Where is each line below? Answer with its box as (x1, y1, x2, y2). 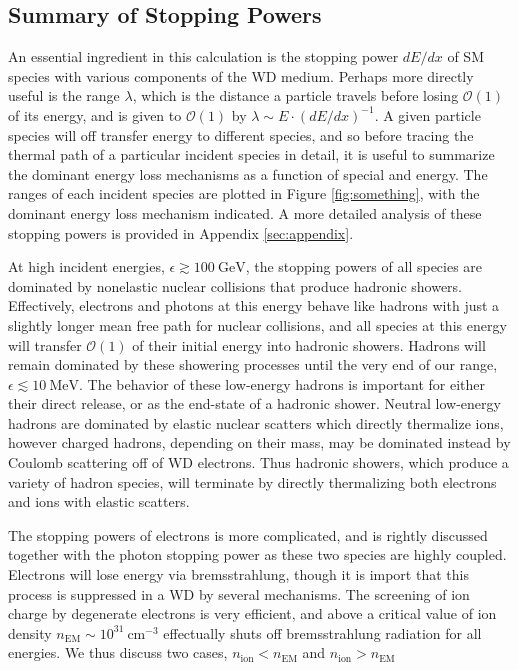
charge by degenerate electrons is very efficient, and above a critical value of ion (8, 603, 497, 624)
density (8, 622, 52, 643)
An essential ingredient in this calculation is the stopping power (8, 46, 399, 67)
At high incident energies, (8, 256, 165, 277)
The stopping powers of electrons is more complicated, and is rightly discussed (8, 524, 488, 545)
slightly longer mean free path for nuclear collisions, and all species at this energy (8, 314, 507, 335)
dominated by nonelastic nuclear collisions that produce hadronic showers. (8, 275, 463, 296)
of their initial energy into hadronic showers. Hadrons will (132, 334, 486, 355)
